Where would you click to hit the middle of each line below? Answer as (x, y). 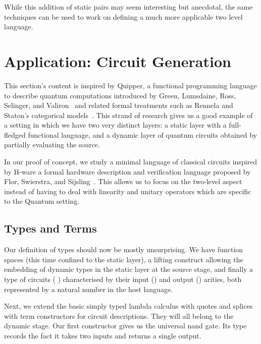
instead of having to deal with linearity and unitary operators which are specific (128, 191)
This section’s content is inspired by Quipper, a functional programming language (130, 85)
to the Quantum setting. (42, 201)
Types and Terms (50, 228)
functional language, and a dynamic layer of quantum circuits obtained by (143, 134)
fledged (15, 134)
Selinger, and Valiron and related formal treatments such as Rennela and (119, 105)
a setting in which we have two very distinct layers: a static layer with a (115, 125)
